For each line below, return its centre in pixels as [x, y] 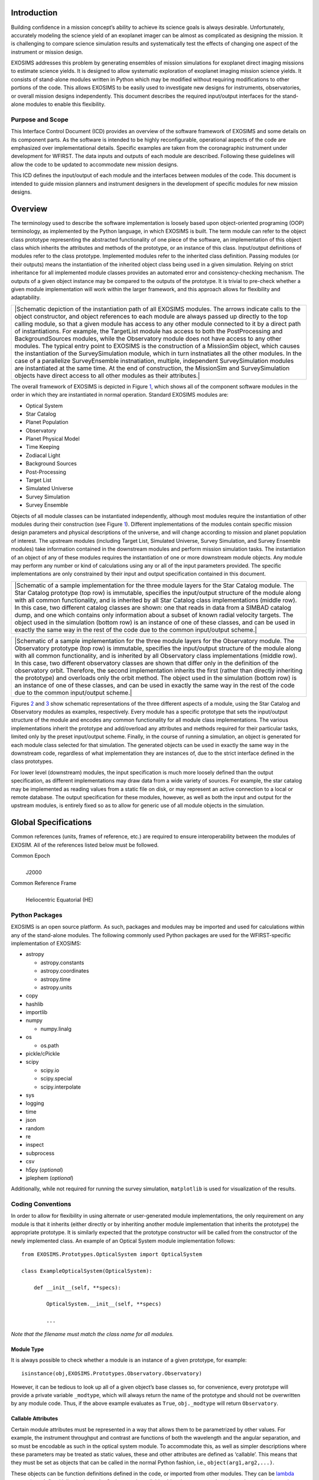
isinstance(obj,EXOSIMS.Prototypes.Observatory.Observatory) [112, 1374]
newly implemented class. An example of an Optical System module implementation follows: [123, 1241]
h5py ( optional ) [44, 1170]
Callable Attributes [35, 1418]
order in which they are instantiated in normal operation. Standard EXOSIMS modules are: [120, 395]
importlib [37, 1012]
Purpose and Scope [40, 120]
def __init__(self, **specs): [77, 1287]
